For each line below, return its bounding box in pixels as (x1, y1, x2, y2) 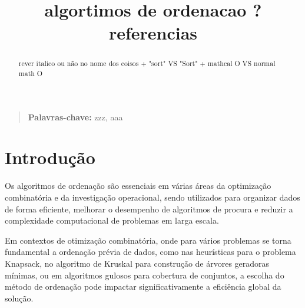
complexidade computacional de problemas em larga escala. (5, 214, 219, 227)
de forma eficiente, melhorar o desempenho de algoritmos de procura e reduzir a (5, 202, 293, 215)
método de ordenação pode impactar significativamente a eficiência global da (5, 280, 281, 293)
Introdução (5, 145, 95, 169)
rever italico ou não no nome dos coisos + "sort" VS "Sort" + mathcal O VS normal (18, 58, 276, 68)
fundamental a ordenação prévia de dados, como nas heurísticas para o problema (5, 245, 296, 258)
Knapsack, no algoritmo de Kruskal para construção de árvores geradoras (5, 257, 270, 269)
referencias (108, 21, 198, 45)
